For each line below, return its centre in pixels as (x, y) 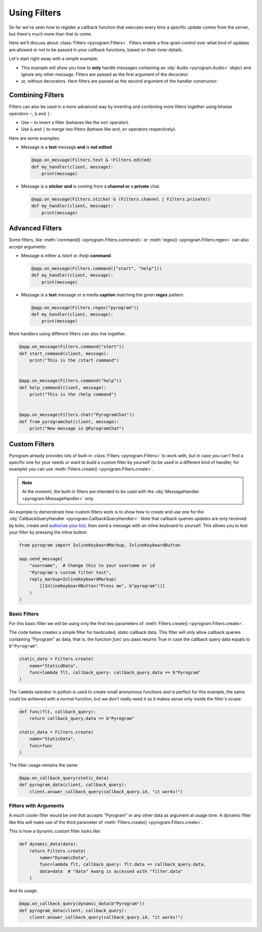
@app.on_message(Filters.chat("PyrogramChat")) (77, 415)
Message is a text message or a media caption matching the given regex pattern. (103, 295)
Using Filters (35, 13)
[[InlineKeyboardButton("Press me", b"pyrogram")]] (102, 586)
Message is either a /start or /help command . (66, 255)
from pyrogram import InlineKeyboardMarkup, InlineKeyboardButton (100, 545)
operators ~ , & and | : (30, 113)
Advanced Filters (35, 228)
